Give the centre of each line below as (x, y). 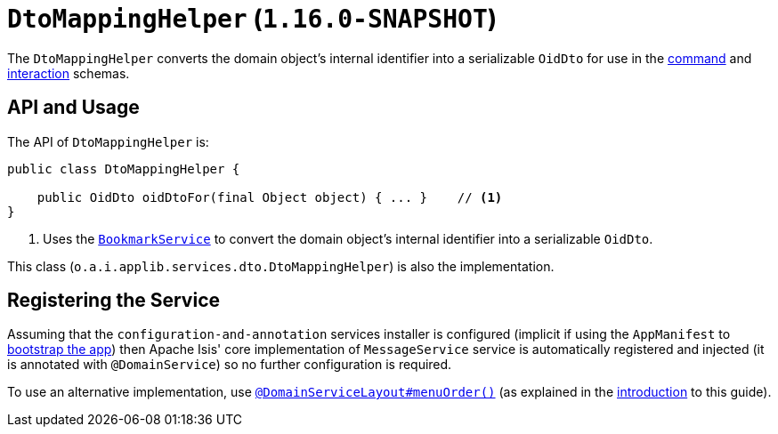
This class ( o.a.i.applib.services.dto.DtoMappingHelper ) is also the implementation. (281, 266)
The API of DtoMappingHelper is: (108, 141)
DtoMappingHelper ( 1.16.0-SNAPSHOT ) (252, 19)
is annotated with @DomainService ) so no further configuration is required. (230, 365)
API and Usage (73, 108)
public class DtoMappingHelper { (124, 169)
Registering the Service (113, 301)
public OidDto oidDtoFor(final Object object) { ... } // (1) (270, 197)
